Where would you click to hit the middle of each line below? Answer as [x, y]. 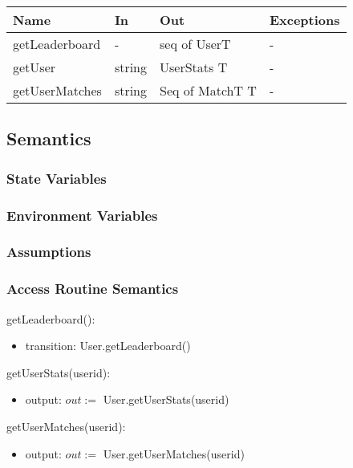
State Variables [57, 178]
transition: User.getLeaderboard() [108, 346]
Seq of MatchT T [208, 90]
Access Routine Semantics [93, 289]
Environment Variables [82, 215]
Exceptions [304, 20]
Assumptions [49, 252]
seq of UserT [195, 44]
